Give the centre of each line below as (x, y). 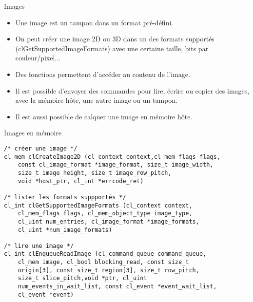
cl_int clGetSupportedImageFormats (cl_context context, (98, 205)
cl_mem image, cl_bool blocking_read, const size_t (103, 262)
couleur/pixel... (38, 58)
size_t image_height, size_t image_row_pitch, (95, 173)
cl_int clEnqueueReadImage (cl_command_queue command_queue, (105, 254)
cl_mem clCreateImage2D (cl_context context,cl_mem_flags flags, (112, 157)
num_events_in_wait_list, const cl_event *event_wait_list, (117, 287)
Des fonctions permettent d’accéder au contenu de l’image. (103, 74)
